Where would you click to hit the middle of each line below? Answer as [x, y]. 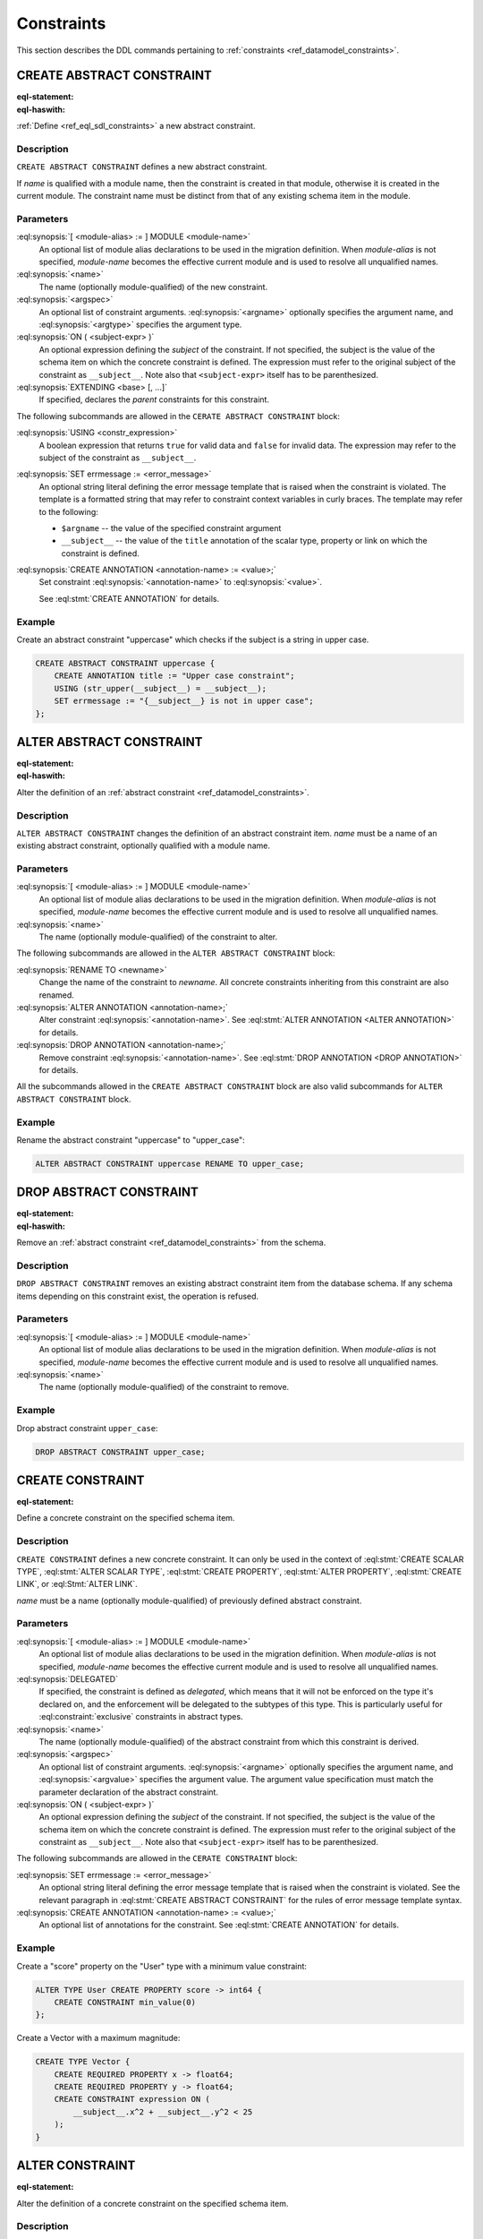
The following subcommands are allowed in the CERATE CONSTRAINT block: [157, 1858]
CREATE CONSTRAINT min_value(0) [125, 2002]
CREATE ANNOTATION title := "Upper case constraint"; [174, 676]
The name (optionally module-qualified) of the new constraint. [153, 287]
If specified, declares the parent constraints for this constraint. [154, 399]
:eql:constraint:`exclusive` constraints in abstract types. [141, 1717]
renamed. [57, 995]
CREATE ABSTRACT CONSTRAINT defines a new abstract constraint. [142, 167]
